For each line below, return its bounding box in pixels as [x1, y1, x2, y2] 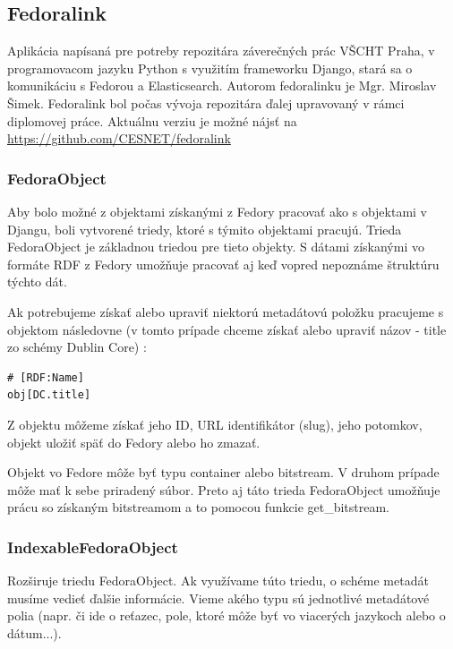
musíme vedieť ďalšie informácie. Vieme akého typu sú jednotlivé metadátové [7, 588, 430, 607]
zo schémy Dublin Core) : [7, 337, 147, 356]
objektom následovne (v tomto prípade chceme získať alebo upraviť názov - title [7, 320, 447, 338]
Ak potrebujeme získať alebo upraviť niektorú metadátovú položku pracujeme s [7, 302, 444, 320]
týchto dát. [7, 272, 67, 291]
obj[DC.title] [7, 389, 91, 402]
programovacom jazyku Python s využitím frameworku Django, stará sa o [7, 58, 413, 77]
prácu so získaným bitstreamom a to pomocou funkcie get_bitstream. [7, 498, 390, 517]
